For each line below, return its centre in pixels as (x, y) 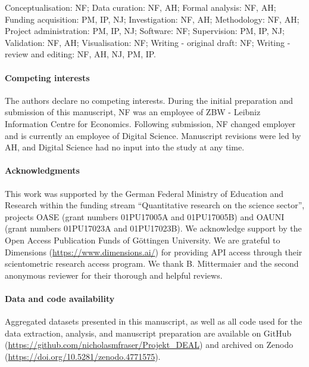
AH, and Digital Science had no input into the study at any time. (125, 147)
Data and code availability (60, 298)
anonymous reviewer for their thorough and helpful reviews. (114, 275)
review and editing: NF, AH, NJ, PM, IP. (81, 54)
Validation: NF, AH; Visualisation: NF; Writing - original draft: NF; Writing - (148, 42)
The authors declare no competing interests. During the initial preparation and (149, 100)
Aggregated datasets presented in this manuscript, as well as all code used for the (154, 321)
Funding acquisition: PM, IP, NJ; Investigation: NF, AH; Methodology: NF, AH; (152, 19)
